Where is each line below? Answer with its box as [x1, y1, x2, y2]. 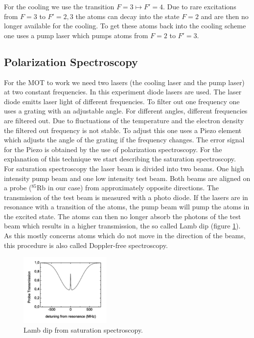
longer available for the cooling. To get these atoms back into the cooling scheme [4, 21, 246, 31]
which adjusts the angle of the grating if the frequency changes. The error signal [4, 135, 245, 145]
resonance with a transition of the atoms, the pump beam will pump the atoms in [4, 202, 250, 212]
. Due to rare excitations [163, 1, 236, 11]
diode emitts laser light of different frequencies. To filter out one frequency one [4, 96, 240, 106]
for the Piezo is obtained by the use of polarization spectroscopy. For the [4, 144, 222, 154]
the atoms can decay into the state [75, 11, 180, 21]
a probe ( [4, 182, 32, 193]
